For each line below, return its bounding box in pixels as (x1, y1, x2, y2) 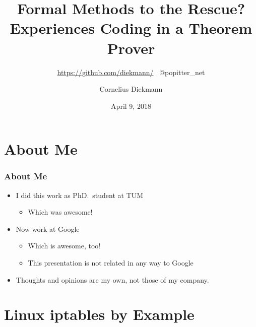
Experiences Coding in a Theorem (10, 18, 252, 38)
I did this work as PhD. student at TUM (16, 189, 144, 200)
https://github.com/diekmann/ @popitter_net (57, 67, 205, 77)
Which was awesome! (28, 207, 93, 217)
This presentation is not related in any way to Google (28, 257, 194, 268)
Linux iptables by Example (4, 304, 195, 324)
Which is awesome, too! (28, 240, 101, 251)
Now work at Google (16, 223, 80, 234)
